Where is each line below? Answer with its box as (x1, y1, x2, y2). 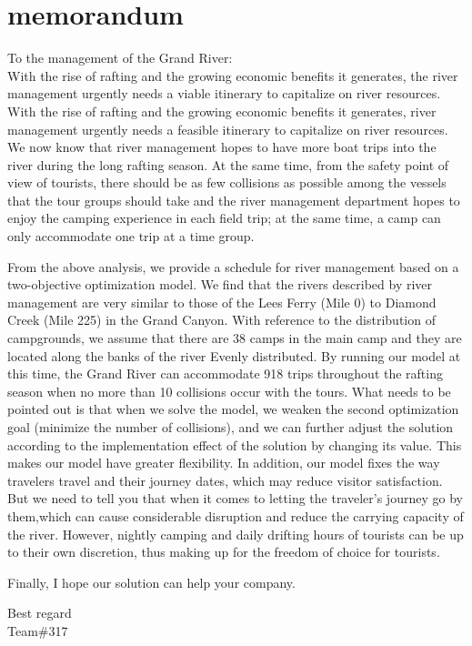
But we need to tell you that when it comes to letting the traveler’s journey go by (7, 489, 463, 508)
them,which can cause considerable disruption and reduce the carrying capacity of (7, 506, 464, 525)
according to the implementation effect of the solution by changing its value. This (7, 435, 462, 454)
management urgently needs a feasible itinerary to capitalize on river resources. (7, 119, 448, 138)
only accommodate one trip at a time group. (7, 227, 255, 246)
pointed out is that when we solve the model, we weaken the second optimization (7, 399, 459, 419)
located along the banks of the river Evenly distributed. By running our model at (7, 346, 461, 365)
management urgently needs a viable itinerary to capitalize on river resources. (7, 84, 441, 103)
